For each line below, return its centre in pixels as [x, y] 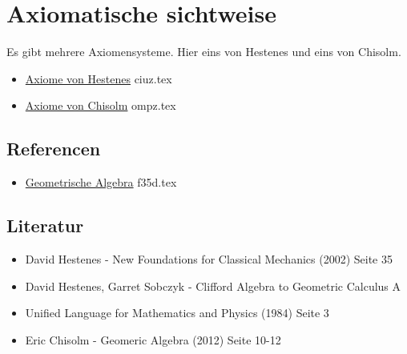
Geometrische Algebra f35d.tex [101, 182]
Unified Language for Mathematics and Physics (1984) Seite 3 [177, 313]
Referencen [54, 149]
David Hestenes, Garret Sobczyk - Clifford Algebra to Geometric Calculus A [213, 286]
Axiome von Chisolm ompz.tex [101, 105]
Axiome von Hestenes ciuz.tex [99, 78]
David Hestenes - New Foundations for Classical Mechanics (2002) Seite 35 [209, 258]
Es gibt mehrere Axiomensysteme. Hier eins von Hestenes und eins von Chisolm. [204, 52]
